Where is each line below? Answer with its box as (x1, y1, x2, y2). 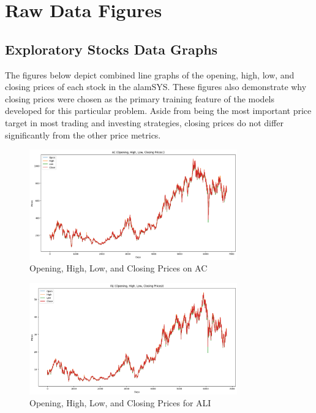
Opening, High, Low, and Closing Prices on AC (29, 262, 208, 275)
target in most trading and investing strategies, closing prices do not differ (5, 116, 284, 129)
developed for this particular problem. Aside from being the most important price (5, 104, 312, 117)
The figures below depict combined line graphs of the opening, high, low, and (5, 68, 295, 81)
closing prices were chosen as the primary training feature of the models (5, 92, 275, 105)
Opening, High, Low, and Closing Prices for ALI (29, 396, 211, 409)
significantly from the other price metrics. (5, 128, 161, 141)
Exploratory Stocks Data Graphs (5, 39, 218, 58)
